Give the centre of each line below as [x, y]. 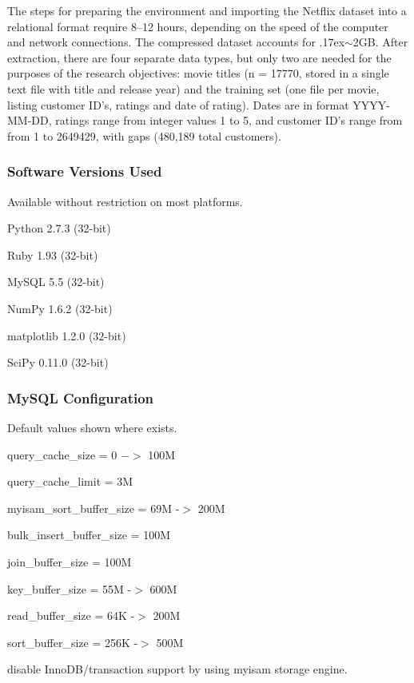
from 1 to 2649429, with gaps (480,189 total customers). [144, 135]
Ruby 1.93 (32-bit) [53, 254]
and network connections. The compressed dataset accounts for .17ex [176, 42]
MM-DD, [30, 120]
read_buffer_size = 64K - [71, 615]
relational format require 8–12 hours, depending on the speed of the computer [198, 26]
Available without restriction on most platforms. [125, 201]
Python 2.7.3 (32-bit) [59, 228]
